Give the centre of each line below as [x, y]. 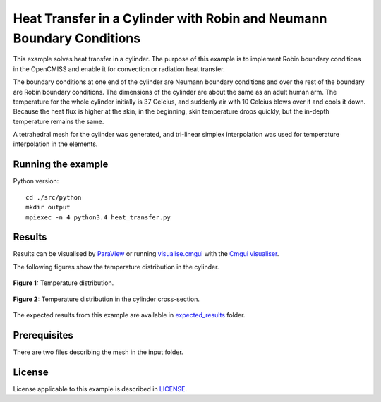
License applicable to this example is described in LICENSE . [100, 389]
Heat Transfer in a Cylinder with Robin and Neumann [170, 18]
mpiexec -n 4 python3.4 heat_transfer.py [98, 217]
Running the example [61, 165]
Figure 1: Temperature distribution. [64, 283]
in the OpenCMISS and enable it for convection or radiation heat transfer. [119, 69]
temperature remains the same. [59, 121]
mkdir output [48, 207]
